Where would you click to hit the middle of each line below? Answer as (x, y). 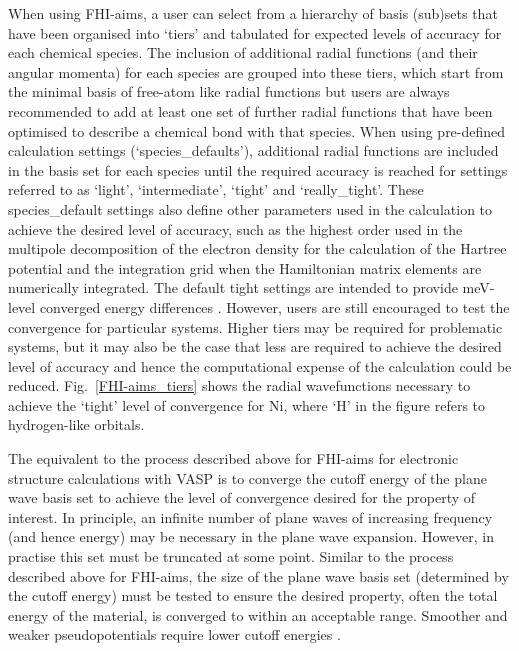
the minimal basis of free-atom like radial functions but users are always (229, 91)
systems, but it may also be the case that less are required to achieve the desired (255, 346)
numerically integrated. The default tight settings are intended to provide (233, 287)
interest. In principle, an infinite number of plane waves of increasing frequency (250, 516)
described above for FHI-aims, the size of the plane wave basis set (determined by (258, 575)
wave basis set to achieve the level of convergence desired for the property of (242, 497)
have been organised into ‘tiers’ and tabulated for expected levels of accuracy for (255, 32)
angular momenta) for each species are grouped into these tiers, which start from (256, 71)
